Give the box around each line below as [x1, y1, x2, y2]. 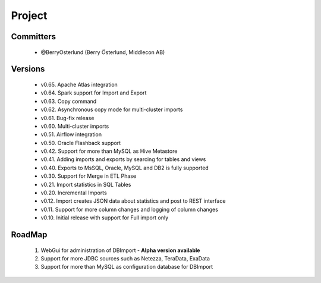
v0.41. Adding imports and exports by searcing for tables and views [40, 156, 206, 163]
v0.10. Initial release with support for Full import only [40, 214, 169, 221]
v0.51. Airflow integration [40, 131, 102, 138]
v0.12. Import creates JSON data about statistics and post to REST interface [40, 197, 226, 205]
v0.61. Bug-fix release [40, 114, 95, 121]
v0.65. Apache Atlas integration [40, 81, 118, 88]
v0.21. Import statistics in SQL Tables [40, 181, 131, 188]
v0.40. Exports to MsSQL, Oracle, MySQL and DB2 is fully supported [40, 164, 209, 171]
